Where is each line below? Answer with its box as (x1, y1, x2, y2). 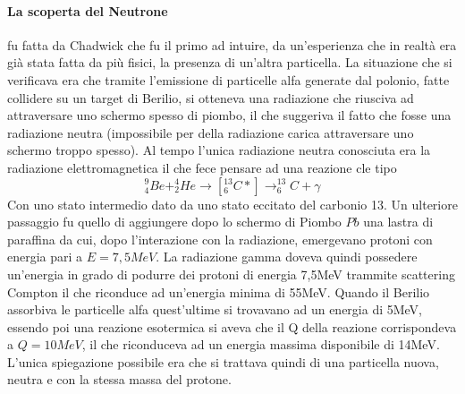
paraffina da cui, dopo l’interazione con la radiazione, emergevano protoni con (7, 229, 433, 248)
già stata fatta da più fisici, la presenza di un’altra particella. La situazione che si (7, 53, 452, 72)
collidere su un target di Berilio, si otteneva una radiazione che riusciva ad (7, 88, 414, 107)
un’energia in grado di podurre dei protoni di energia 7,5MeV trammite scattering (7, 264, 455, 283)
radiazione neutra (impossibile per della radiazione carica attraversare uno (7, 123, 414, 141)
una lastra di (363, 212, 434, 231)
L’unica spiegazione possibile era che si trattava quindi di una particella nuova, (7, 352, 439, 371)
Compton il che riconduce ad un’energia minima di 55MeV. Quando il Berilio (7, 282, 430, 301)
